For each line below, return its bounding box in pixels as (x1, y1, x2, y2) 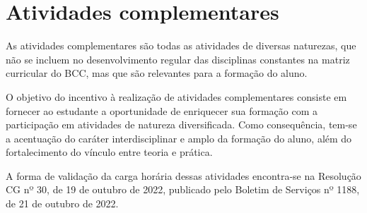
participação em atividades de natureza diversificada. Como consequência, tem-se (6, 117, 357, 132)
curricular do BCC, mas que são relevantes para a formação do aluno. (6, 66, 308, 80)
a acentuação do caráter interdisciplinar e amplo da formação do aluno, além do (6, 130, 352, 145)
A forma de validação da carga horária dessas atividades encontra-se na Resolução (6, 168, 361, 183)
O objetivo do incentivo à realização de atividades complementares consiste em (6, 89, 347, 104)
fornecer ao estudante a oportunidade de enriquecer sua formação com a (6, 103, 318, 118)
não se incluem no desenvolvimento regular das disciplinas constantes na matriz (6, 51, 350, 66)
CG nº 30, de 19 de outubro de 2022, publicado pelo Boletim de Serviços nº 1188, (6, 182, 360, 197)
